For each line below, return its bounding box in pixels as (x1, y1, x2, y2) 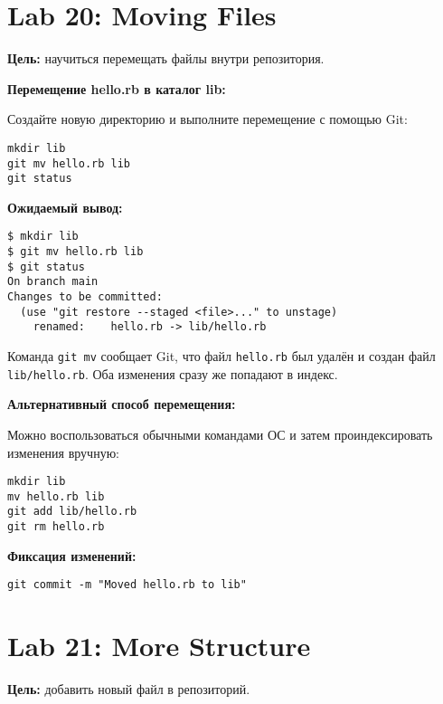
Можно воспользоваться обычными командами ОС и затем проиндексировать (7, 424, 433, 443)
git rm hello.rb (7, 520, 105, 534)
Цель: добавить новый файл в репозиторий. (7, 680, 250, 699)
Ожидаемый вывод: (7, 197, 123, 216)
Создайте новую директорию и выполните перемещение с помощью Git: (7, 109, 408, 128)
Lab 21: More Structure (7, 627, 311, 664)
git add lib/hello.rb (7, 505, 137, 518)
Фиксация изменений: (7, 546, 137, 565)
